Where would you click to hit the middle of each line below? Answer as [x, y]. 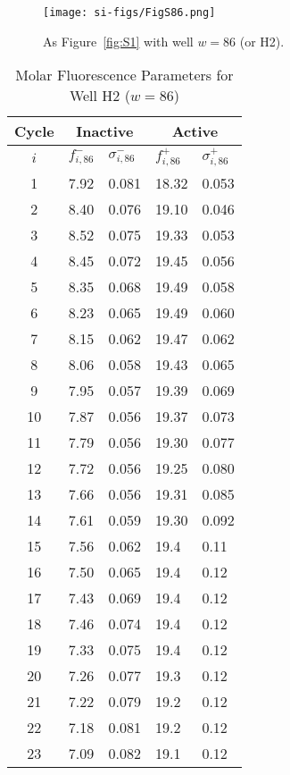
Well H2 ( [99, 96]
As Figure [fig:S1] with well [118, 41]
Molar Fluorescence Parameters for [124, 75]
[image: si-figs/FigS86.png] [129, 13]
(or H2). [262, 41]
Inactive [105, 131]
